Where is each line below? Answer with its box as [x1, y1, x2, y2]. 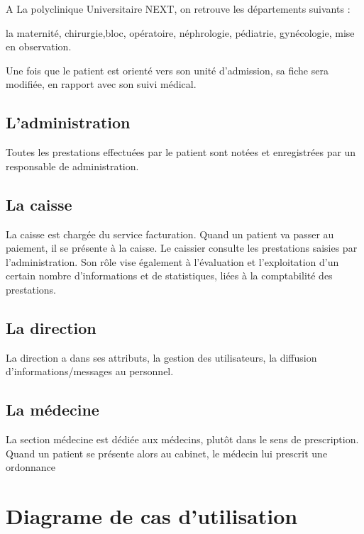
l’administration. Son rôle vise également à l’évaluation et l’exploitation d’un [6, 254, 339, 269]
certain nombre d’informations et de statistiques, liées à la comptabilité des [6, 268, 333, 283]
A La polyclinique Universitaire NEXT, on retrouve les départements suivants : [6, 1, 351, 16]
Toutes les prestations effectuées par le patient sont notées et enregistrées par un [6, 145, 356, 160]
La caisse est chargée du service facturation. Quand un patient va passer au [6, 226, 334, 241]
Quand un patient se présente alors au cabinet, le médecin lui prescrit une [6, 445, 328, 460]
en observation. [6, 39, 72, 54]
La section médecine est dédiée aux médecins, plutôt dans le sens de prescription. [6, 432, 359, 447]
